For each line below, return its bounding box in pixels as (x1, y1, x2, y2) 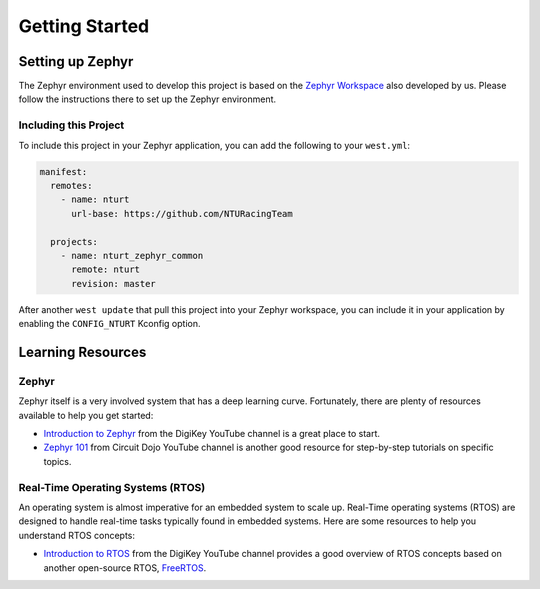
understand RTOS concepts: (18, 529, 135, 541)
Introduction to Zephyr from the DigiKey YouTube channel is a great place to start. (43, 428, 380, 440)
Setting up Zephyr (18, 53, 134, 70)
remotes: (50, 180, 93, 191)
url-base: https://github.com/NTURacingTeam (71, 208, 294, 219)
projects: (50, 236, 99, 247)
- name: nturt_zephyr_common (60, 250, 204, 261)
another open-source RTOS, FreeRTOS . (43, 561, 207, 574)
